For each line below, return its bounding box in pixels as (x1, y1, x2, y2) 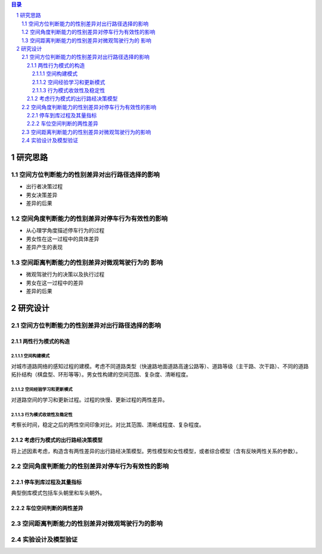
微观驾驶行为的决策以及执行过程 (26, 271, 104, 278)
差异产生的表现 (26, 244, 63, 251)
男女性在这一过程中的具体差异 (26, 235, 100, 242)
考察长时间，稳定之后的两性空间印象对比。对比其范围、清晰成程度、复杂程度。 (11, 421, 205, 428)
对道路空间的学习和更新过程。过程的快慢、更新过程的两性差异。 (11, 396, 168, 403)
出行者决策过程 (26, 183, 63, 190)
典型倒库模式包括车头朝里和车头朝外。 (11, 489, 106, 497)
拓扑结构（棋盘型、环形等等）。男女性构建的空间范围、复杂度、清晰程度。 (11, 371, 191, 378)
